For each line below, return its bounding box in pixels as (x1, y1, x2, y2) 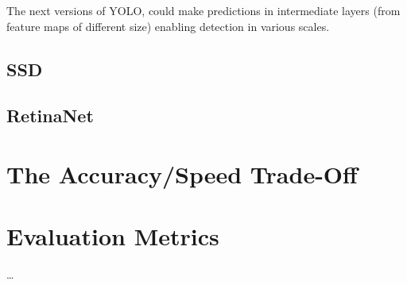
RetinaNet (6, 103, 94, 128)
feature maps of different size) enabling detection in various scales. (6, 17, 330, 34)
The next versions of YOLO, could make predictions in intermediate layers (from (6, 2, 401, 18)
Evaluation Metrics (6, 220, 219, 252)
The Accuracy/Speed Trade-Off (6, 157, 358, 190)
